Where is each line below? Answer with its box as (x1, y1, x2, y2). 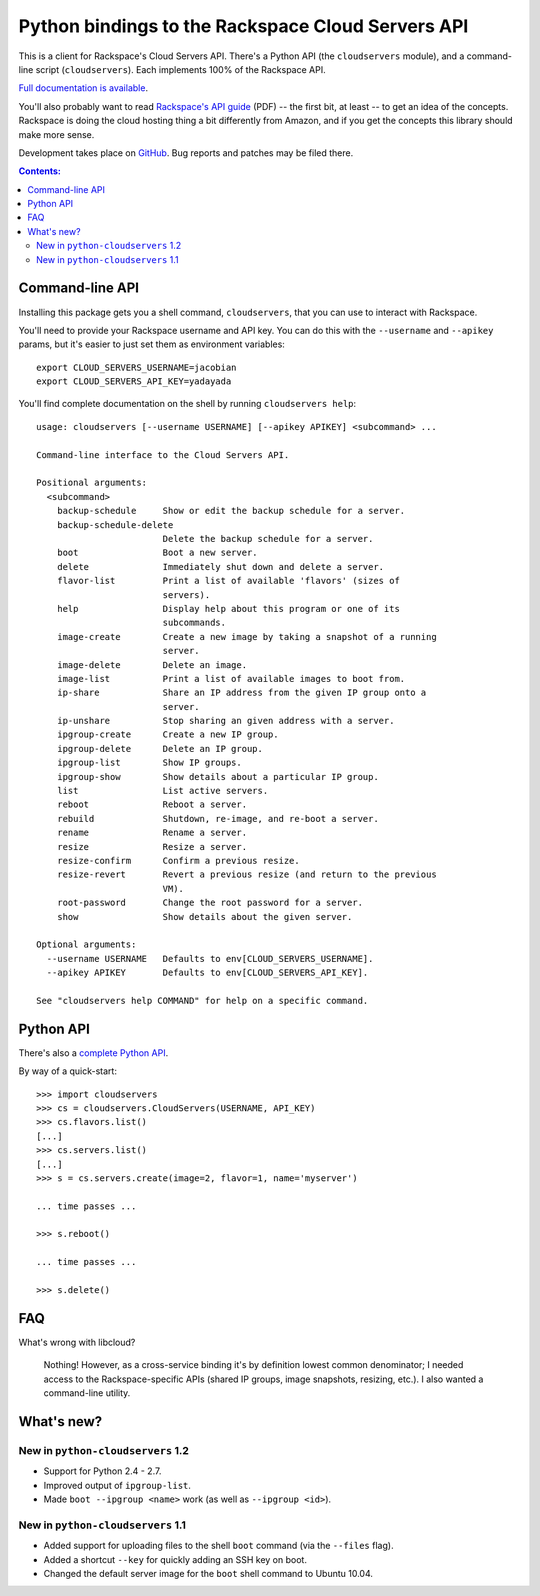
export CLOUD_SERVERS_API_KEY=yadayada (36, 376, 232, 387)
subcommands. (162, 617, 227, 629)
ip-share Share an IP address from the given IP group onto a (56, 687, 427, 699)
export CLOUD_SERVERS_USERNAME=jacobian (36, 361, 237, 373)
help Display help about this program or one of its (56, 603, 400, 614)
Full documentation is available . (18, 82, 149, 94)
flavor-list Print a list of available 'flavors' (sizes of (56, 575, 400, 587)
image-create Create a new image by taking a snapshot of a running (56, 631, 437, 642)
